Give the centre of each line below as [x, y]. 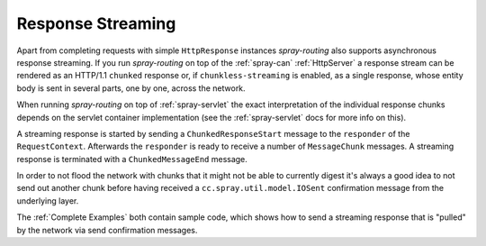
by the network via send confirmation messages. [107, 230]
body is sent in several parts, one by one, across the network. [131, 88]
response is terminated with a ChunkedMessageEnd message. [132, 159]
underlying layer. [48, 200]
